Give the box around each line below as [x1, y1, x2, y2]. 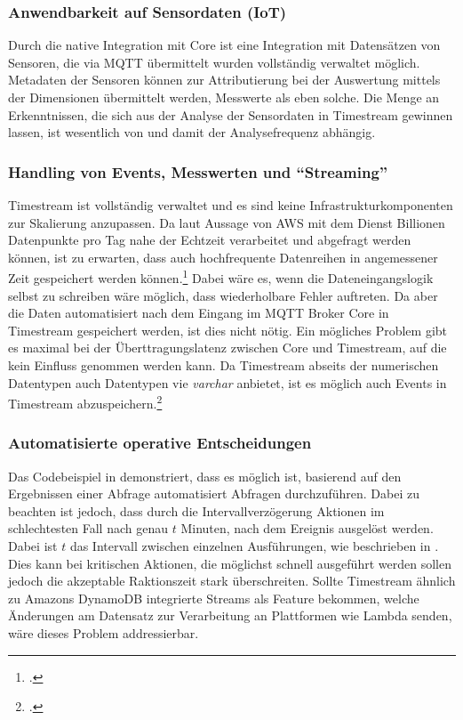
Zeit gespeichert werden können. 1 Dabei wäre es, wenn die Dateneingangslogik [8, 266, 434, 287]
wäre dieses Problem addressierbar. [8, 624, 199, 642]
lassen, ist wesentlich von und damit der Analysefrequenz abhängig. [8, 123, 376, 142]
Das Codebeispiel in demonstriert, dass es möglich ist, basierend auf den [8, 466, 402, 485]
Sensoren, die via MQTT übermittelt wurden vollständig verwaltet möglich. [8, 53, 420, 71]
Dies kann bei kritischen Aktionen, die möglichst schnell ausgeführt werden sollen [8, 554, 451, 572]
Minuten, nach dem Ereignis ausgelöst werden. [180, 519, 434, 538]
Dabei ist [8, 537, 58, 555]
